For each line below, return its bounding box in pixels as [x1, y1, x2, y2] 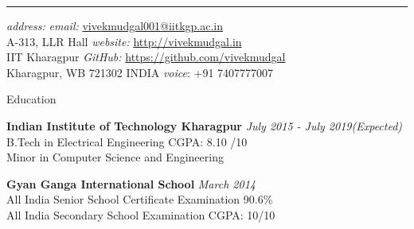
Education [6, 91, 57, 107]
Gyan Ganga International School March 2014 [6, 175, 256, 192]
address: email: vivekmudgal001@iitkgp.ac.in [6, 17, 224, 33]
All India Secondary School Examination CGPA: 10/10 [6, 206, 275, 223]
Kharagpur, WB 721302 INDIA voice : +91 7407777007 [6, 64, 274, 80]
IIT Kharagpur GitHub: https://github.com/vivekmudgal [6, 49, 286, 65]
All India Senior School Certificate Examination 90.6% [6, 191, 273, 208]
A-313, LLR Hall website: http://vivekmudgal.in [6, 33, 242, 49]
